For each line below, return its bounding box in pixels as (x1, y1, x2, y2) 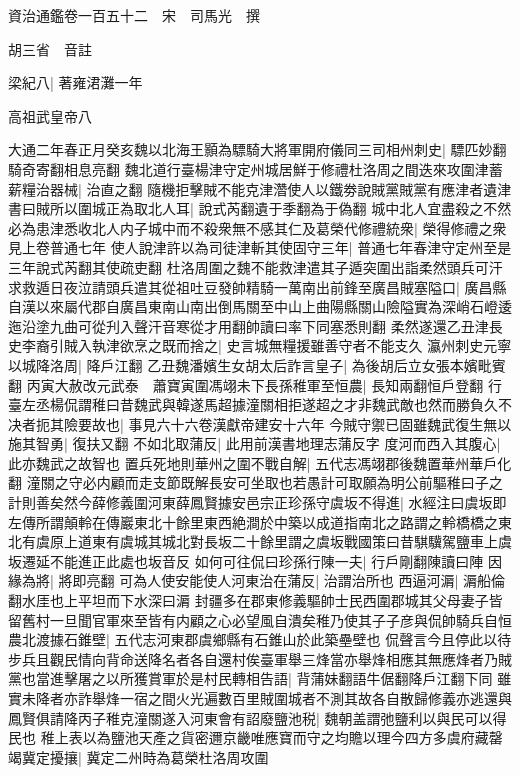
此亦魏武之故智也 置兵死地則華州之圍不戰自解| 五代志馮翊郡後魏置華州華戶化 (8, 452, 512, 473)
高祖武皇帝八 (8, 105, 92, 126)
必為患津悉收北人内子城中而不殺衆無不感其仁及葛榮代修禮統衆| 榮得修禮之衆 (8, 217, 507, 238)
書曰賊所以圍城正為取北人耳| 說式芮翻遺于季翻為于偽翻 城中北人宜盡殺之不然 (8, 198, 512, 219)
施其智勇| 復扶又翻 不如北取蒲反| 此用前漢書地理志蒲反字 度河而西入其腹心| (8, 433, 501, 454)
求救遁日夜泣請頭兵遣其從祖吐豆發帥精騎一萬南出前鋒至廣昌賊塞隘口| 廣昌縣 (8, 276, 507, 297)
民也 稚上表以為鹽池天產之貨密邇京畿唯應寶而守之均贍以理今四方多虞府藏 (8, 727, 489, 748)
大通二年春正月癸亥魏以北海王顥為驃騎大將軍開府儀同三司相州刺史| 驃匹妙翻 (8, 139, 507, 160)
